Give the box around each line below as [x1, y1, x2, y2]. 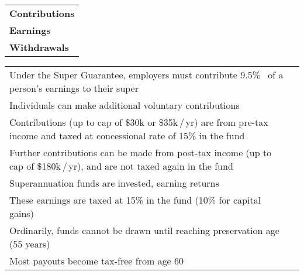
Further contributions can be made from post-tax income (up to [9, 146, 272, 159]
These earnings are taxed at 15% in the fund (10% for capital [9, 193, 261, 207]
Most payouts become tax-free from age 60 [9, 254, 184, 267]
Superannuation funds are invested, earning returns [9, 176, 219, 190]
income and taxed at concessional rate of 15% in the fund [9, 129, 245, 142]
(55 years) [9, 237, 50, 250]
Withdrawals [9, 40, 69, 54]
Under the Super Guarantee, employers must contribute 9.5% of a [9, 68, 284, 81]
